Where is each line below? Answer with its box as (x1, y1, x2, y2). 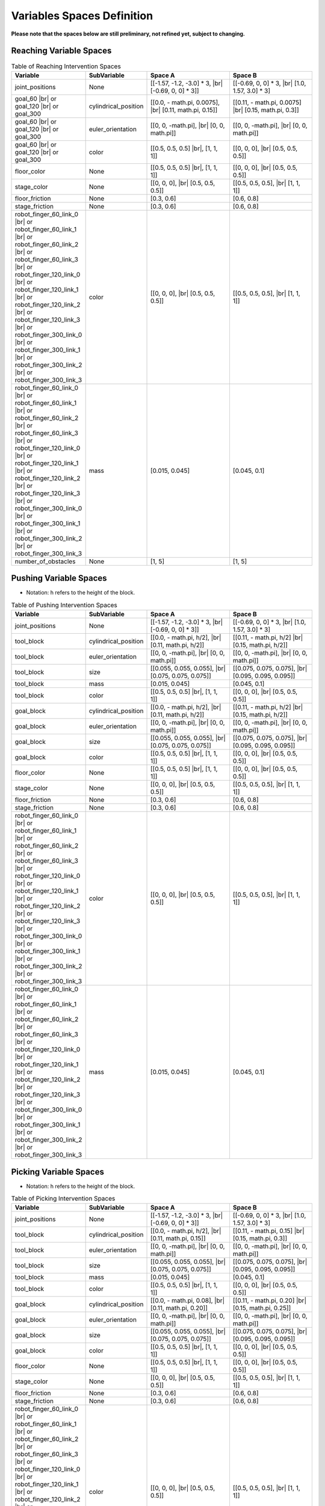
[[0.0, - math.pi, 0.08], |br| (150, 1296, 225, 1305)
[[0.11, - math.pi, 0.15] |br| (232, 1226, 305, 1235)
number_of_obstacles (14, 557, 76, 566)
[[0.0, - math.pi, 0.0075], (150, 98, 220, 107)
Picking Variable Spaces (11, 1166, 105, 1177)
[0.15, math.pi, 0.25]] (232, 1304, 291, 1313)
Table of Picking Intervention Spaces (11, 1195, 116, 1203)
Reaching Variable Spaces (11, 46, 112, 56)
